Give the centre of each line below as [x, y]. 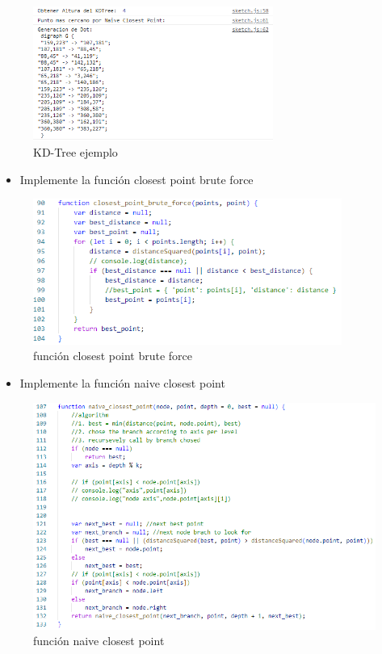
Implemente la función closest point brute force [136, 179]
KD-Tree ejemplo [76, 151]
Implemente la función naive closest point [122, 383]
